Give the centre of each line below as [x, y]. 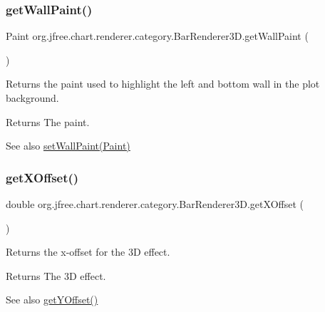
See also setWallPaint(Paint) [68, 146]
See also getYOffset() [52, 300]
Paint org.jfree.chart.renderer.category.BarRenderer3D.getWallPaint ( [157, 36]
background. [32, 98]
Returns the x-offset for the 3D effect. [88, 252]
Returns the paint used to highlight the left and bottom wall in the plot [163, 84]
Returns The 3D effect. [56, 275]
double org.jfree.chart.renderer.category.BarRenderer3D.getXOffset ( [155, 204]
